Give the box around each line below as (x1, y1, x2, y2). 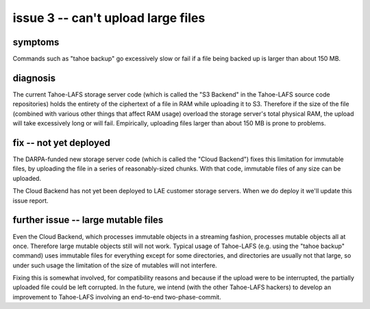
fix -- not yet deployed (12, 137, 111, 149)
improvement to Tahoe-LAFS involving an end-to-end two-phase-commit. (12, 293, 222, 301)
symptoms (12, 36, 60, 48)
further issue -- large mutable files (12, 214, 164, 226)
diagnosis (12, 72, 56, 84)
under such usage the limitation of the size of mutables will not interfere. (12, 261, 217, 269)
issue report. (12, 196, 49, 205)
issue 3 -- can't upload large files (12, 10, 206, 25)
